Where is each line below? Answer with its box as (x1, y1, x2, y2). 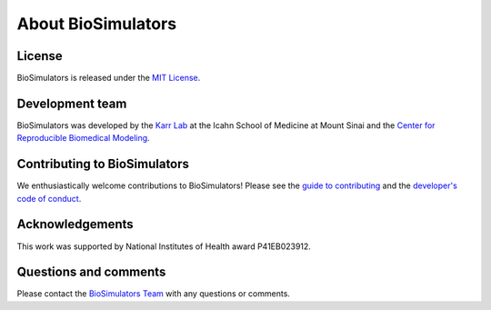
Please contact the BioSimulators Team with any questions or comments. (16, 288, 291, 299)
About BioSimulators (16, 14, 177, 34)
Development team (16, 95, 127, 111)
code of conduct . (16, 193, 82, 204)
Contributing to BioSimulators (16, 156, 190, 172)
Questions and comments (16, 265, 166, 280)
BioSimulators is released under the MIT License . (16, 73, 201, 84)
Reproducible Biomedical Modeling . (16, 133, 150, 144)
